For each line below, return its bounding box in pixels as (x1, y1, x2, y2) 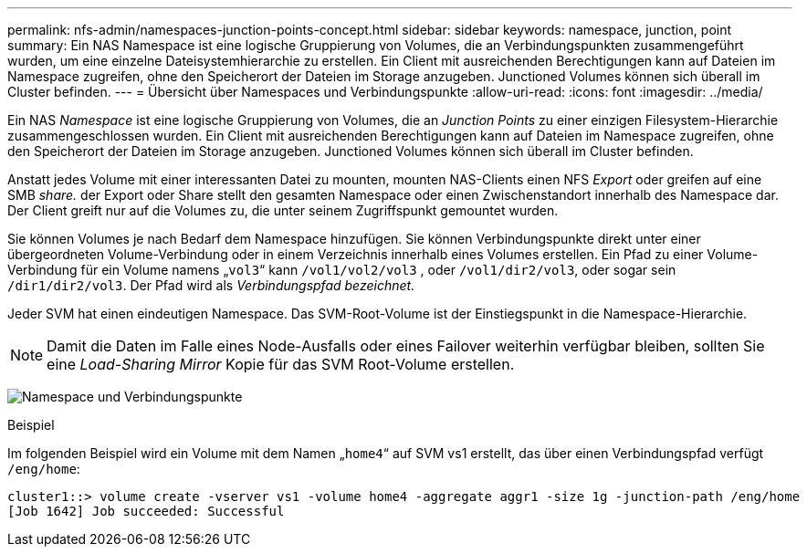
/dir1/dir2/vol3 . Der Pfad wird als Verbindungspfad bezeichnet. (7, 277, 415, 293)
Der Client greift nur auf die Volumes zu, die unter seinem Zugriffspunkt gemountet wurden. (7, 203, 559, 218)
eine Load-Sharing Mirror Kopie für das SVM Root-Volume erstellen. (47, 355, 515, 373)
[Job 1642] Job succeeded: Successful (7, 504, 285, 518)
